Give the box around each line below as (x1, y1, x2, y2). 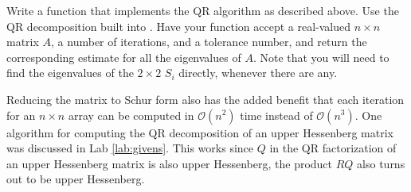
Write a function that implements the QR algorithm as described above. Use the (6, 2, 399, 18)
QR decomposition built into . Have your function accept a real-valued (6, 17, 351, 34)
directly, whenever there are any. (178, 64, 338, 81)
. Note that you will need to (252, 48, 389, 65)
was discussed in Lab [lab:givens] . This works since (6, 140, 254, 156)
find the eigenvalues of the (6, 64, 134, 81)
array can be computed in (68, 106, 194, 123)
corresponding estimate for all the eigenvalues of (6, 48, 241, 65)
